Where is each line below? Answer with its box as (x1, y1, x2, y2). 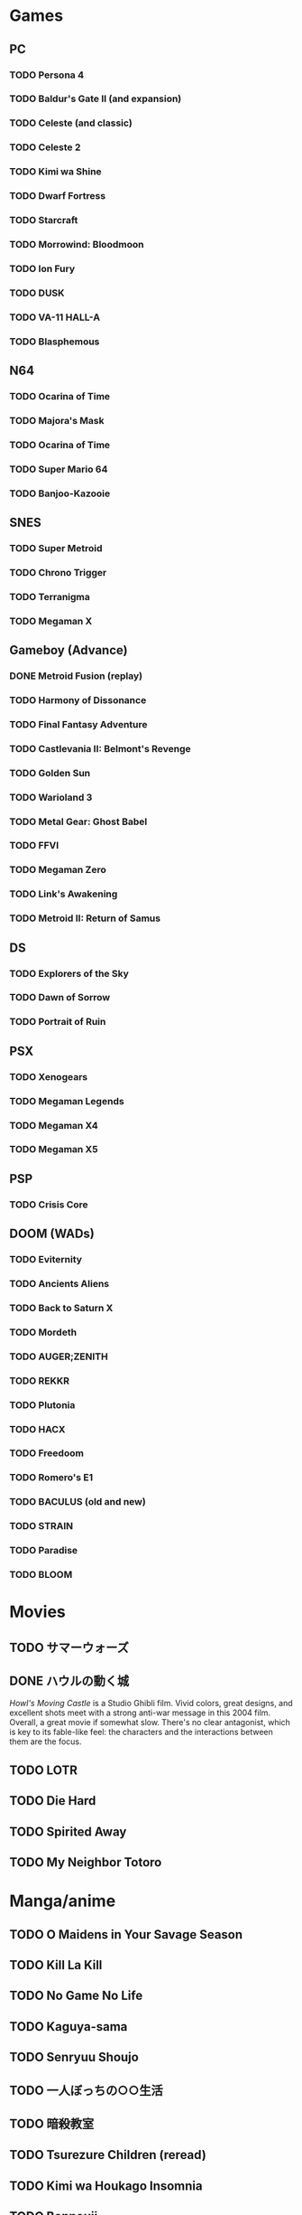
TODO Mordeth (9, 1326, 78, 1338)
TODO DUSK (9, 286, 65, 299)
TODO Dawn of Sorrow (9, 991, 111, 1004)
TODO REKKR (9, 1375, 70, 1387)
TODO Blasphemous (9, 335, 100, 348)
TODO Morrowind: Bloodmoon (9, 238, 144, 250)
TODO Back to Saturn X (9, 1301, 114, 1314)
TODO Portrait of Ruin (9, 1016, 106, 1028)
